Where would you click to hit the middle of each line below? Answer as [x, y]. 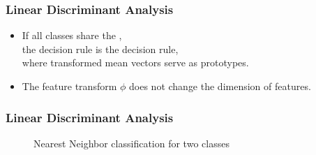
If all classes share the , [72, 35]
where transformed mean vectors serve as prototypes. [135, 62]
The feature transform [69, 86]
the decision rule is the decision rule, [100, 49]
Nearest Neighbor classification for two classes [131, 143]
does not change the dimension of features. [220, 86]
